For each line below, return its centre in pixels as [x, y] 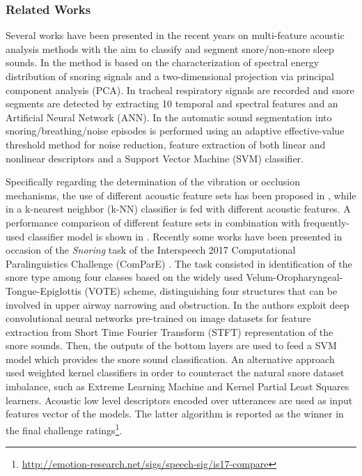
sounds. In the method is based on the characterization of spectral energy [163, 62]
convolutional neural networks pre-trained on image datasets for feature [158, 318]
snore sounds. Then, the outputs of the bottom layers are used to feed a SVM [171, 345]
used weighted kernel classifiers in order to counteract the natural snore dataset [175, 373]
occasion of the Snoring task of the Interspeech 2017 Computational [151, 250]
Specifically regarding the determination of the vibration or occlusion [153, 182]
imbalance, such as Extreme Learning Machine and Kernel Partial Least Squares [178, 386]
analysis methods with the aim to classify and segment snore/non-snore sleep [170, 48]
